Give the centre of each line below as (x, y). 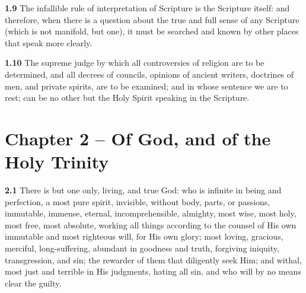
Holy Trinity (57, 162)
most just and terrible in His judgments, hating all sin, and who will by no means (153, 271)
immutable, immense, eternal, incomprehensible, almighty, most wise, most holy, (151, 213)
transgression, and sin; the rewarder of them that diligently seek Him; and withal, (153, 259)
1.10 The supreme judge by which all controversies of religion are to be (135, 63)
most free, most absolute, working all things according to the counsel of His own (151, 224)
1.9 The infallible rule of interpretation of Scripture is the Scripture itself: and (147, 8)
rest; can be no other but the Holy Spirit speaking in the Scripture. (127, 98)
